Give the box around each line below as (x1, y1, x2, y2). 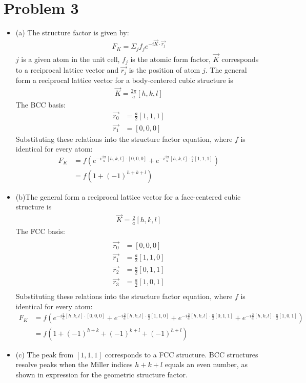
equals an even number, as (165, 359, 248, 370)
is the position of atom (129, 64, 200, 75)
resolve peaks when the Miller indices (15, 359, 133, 370)
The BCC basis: (15, 99, 66, 110)
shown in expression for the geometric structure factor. (15, 369, 188, 379)
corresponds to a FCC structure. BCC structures (105, 349, 258, 359)
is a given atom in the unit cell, (21, 54, 120, 65)
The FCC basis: (15, 226, 65, 237)
